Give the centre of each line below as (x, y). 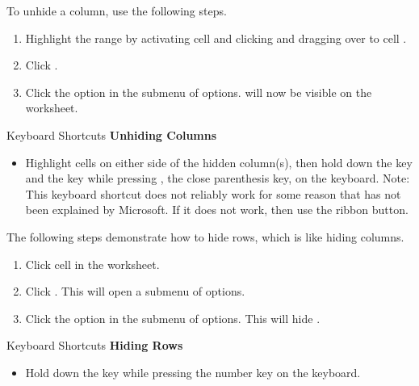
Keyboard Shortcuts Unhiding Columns (112, 134)
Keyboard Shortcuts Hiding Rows (95, 345)
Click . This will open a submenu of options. (135, 291)
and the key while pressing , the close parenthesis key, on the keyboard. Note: (218, 178)
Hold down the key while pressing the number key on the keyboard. (193, 372)
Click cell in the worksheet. (92, 264)
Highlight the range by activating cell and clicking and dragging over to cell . (216, 38)
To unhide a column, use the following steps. (117, 10)
